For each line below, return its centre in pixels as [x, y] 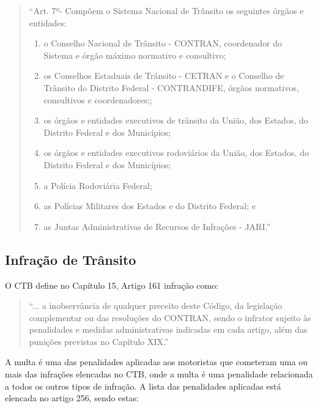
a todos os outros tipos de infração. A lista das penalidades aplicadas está [143, 386]
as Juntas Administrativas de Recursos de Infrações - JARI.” [157, 226]
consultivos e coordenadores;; [98, 99]
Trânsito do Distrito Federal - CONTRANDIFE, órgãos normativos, [171, 87]
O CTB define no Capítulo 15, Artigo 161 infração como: [112, 285]
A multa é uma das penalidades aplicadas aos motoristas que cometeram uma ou [157, 362]
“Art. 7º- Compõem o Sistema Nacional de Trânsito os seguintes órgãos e [166, 10]
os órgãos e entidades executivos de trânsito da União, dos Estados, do [176, 120]
